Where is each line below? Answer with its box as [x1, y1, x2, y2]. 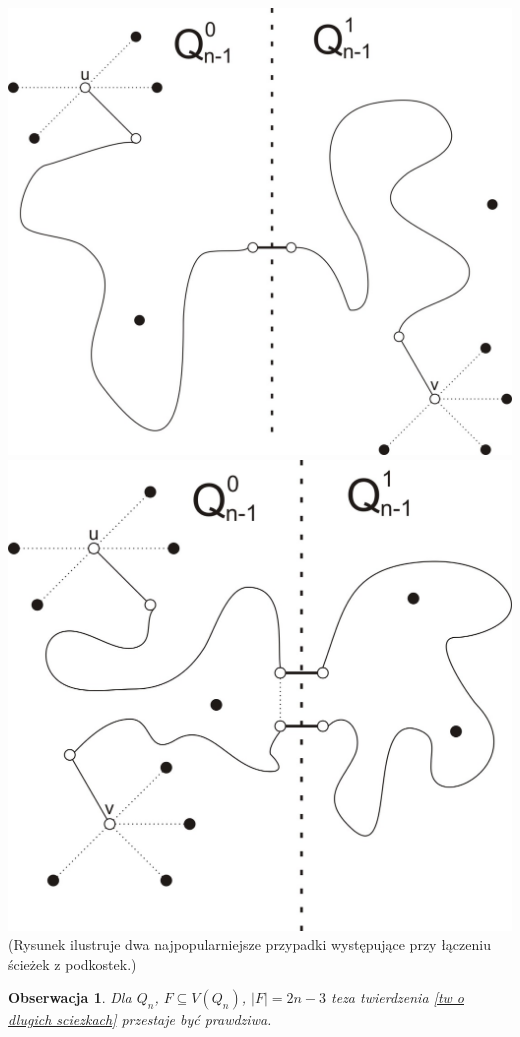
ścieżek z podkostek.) [8, 953, 137, 974]
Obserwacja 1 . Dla [8, 987, 132, 1008]
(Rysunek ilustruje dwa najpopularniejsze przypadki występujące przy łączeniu [8, 934, 491, 955]
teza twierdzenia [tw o [331, 987, 464, 1008]
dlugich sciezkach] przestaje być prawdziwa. [8, 1009, 272, 1030]
